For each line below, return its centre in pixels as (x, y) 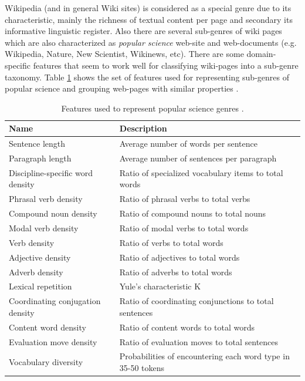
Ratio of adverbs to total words (176, 272)
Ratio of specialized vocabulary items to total (201, 172)
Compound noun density (53, 213)
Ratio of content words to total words (187, 327)
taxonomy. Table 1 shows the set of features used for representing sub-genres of (147, 77)
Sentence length (37, 144)
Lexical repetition (40, 286)
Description (143, 128)
